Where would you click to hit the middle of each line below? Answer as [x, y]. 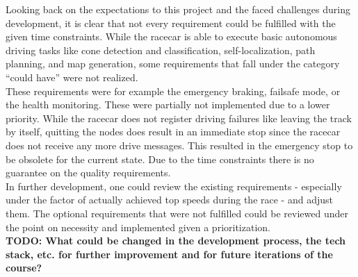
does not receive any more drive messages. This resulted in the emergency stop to [179, 145]
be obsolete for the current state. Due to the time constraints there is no [160, 159]
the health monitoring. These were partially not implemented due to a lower [168, 104]
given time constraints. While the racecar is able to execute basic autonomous [171, 36]
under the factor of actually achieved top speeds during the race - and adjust [169, 200]
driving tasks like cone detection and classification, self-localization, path [161, 50]
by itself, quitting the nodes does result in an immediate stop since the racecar [173, 132]
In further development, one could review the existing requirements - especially [174, 186]
